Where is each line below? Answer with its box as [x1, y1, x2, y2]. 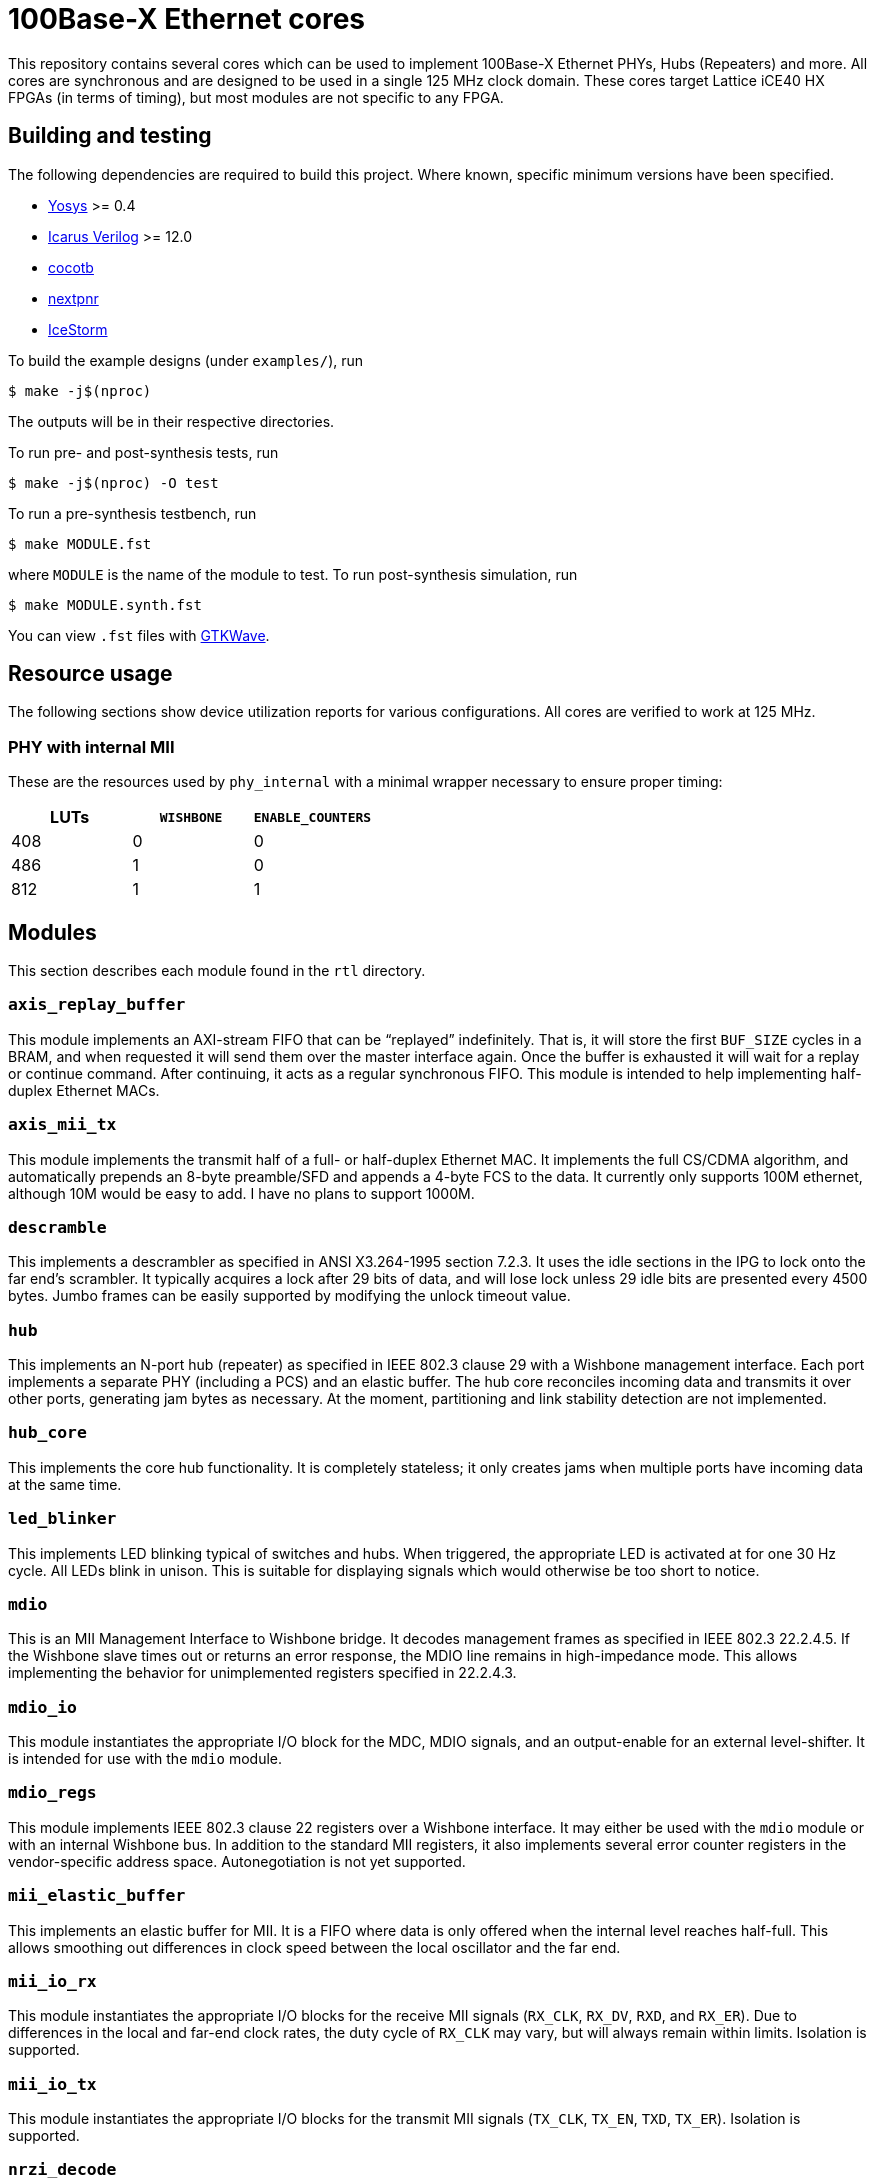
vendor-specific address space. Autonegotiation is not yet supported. [8, 1852, 466, 1870]
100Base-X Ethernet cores [8, 2, 366, 36]
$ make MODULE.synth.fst [8, 596, 202, 613]
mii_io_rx [8, 1971, 97, 1991]
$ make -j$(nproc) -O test [8, 474, 219, 491]
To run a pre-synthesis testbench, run [8, 504, 257, 522]
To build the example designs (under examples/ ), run [8, 351, 364, 369]
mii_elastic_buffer [8, 1886, 186, 1906]
